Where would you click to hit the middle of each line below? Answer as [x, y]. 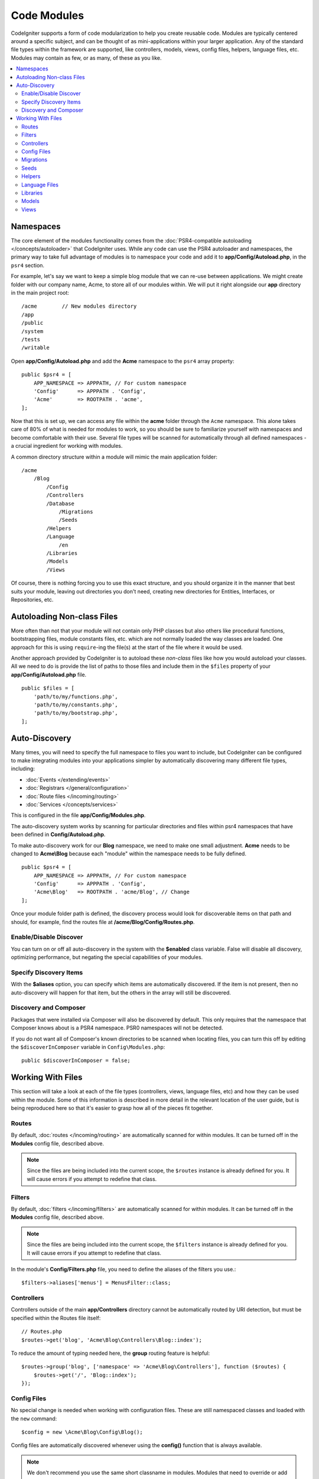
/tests [31, 339]
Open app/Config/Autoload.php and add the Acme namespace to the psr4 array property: [123, 361]
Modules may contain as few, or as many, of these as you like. [86, 58]
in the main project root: [40, 293]
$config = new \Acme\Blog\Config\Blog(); [82, 1432]
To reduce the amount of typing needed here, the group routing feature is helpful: [110, 1353]
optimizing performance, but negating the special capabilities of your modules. [107, 957]
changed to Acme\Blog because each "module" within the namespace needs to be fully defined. [128, 853]
